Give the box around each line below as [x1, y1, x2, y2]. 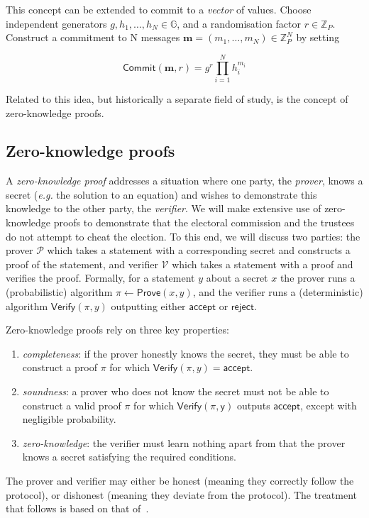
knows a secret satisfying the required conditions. [22, 449, 236, 464]
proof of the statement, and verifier [6, 256, 158, 271]
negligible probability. [22, 412, 116, 426]
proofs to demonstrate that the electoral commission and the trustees [53, 215, 355, 230]
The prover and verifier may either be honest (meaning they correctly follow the [6, 473, 354, 487]
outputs [236, 397, 270, 412]
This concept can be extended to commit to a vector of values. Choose [6, 2, 312, 16]
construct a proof [22, 360, 97, 375]
